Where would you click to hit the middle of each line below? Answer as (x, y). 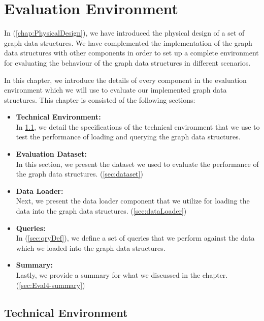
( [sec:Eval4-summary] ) (51, 285)
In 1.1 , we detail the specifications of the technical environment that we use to (138, 126)
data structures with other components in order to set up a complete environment (131, 53)
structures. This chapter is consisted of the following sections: (100, 99)
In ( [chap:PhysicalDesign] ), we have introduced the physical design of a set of (124, 33)
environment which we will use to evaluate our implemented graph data (115, 90)
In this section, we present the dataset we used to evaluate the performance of (137, 164)
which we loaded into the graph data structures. (91, 247)
